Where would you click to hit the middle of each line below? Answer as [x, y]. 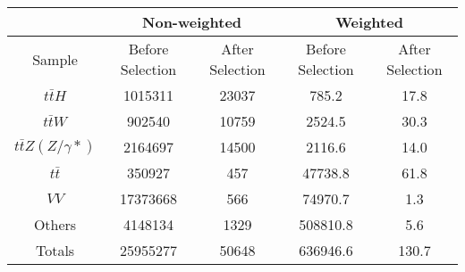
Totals [55, 250]
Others [55, 224]
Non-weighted [192, 22]
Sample [55, 59]
